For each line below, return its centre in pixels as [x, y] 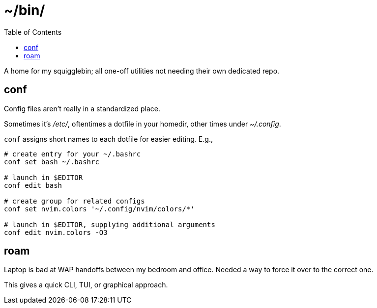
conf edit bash [33, 185]
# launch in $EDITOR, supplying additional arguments [110, 224]
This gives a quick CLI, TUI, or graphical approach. [86, 285]
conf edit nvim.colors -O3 [56, 232]
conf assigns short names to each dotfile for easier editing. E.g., [108, 139]
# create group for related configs [74, 201]
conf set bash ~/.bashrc [52, 162]
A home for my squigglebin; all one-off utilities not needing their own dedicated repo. [142, 71]
